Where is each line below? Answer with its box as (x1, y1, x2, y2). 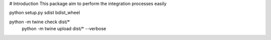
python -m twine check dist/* (9, 19, 70, 25)
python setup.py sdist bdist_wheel (9, 10, 80, 16)
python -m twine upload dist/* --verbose (22, 26, 106, 32)
